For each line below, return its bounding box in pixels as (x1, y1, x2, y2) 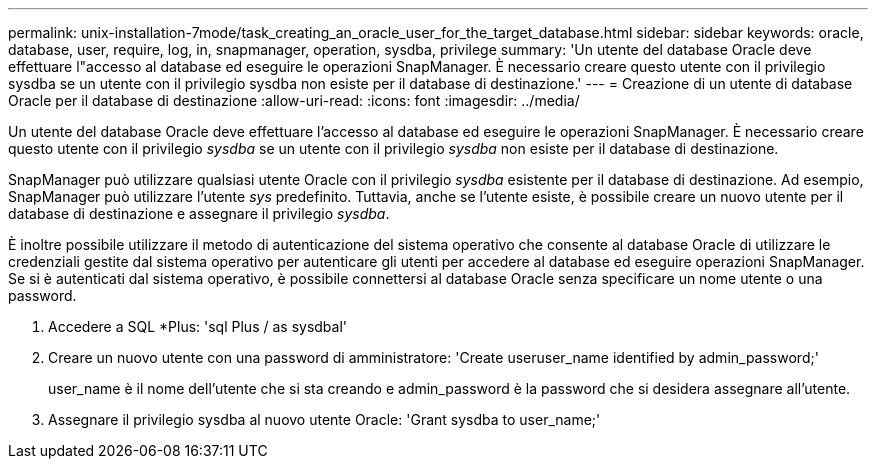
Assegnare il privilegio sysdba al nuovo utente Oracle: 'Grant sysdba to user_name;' (48, 411, 601, 428)
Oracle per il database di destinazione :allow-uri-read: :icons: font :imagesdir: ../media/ (8, 92, 580, 109)
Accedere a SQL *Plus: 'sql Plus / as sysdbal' (48, 318, 348, 335)
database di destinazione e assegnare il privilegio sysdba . (8, 205, 390, 222)
